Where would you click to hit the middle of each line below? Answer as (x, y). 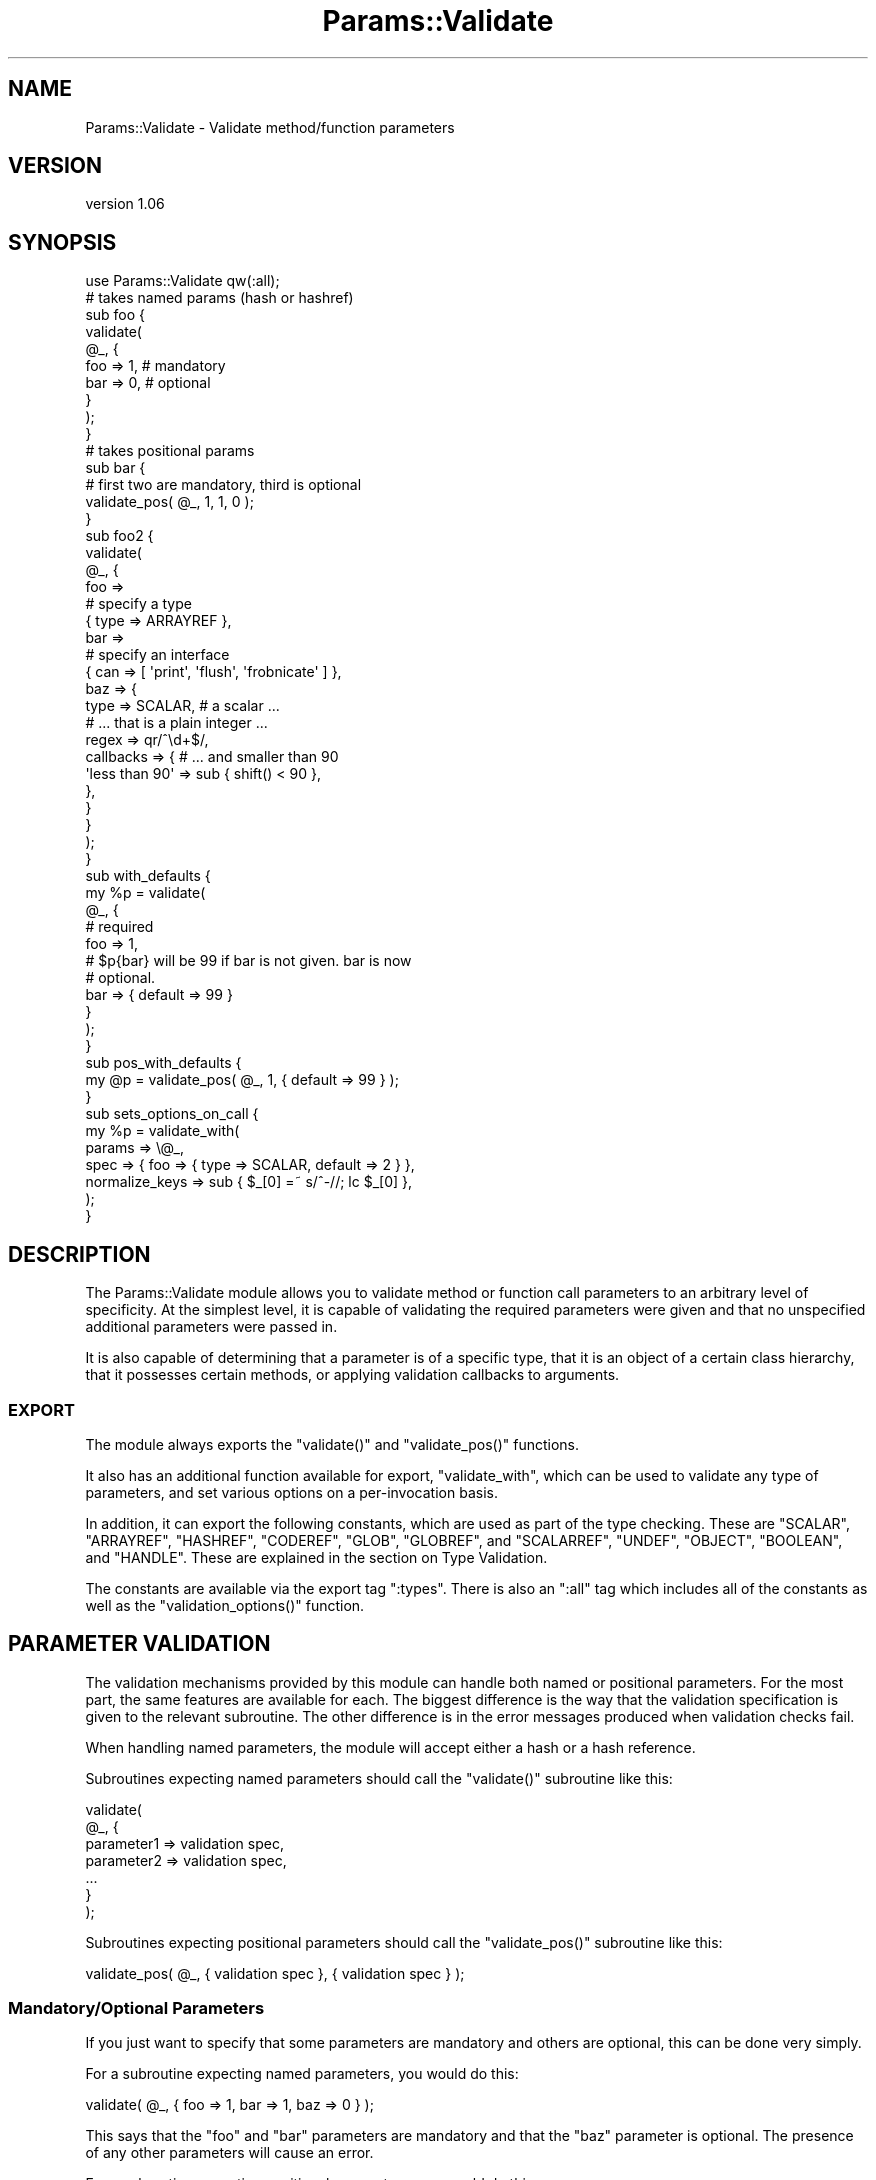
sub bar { (115, 468)
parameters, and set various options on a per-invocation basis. (291, 1492)
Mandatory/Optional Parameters (136, 2008)
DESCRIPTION (79, 1254)
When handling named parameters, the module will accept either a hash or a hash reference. (390, 1747)
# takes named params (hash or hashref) (219, 298)
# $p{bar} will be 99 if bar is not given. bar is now (248, 961)
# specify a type (138, 604)
